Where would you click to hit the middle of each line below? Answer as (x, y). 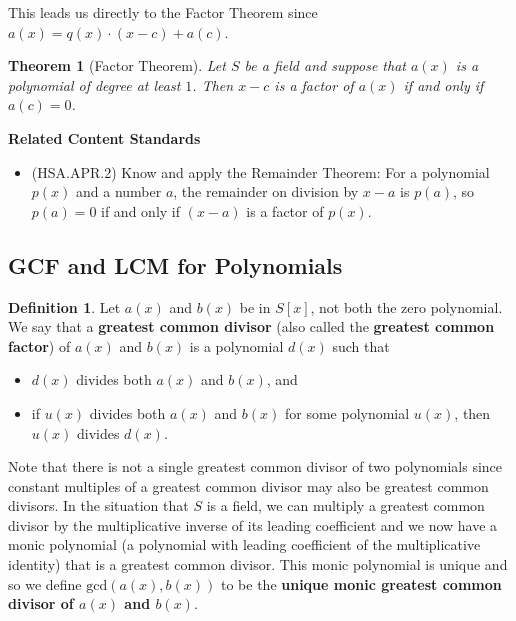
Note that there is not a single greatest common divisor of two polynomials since (255, 466)
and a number (118, 191)
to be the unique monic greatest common (361, 583)
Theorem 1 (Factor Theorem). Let (117, 65)
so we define (45, 583)
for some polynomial (347, 412)
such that (361, 345)
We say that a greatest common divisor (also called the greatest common (251, 326)
